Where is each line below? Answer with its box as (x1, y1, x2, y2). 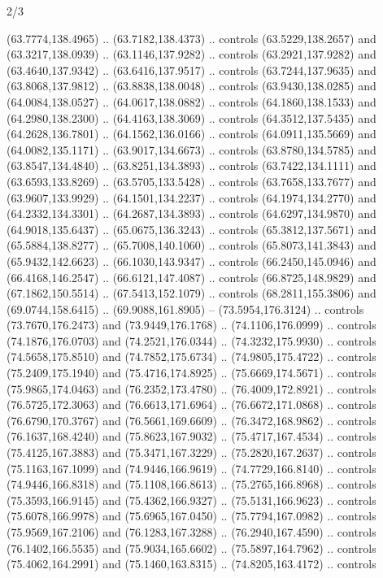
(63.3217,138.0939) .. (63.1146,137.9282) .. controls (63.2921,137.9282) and (7, 46, 376, 63)
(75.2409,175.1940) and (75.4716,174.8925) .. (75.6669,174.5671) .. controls (7, 364, 376, 381)
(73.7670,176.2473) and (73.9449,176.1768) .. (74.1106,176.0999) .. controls (7, 316, 376, 333)
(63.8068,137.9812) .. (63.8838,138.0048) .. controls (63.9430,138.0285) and (7, 77, 376, 94)
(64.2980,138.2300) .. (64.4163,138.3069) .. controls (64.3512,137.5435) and (7, 109, 376, 126)
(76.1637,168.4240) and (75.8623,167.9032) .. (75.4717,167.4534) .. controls (7, 428, 376, 445)
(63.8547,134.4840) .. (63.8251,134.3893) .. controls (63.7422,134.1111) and (7, 157, 376, 174)
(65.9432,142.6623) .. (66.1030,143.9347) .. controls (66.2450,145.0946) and (7, 252, 376, 269)
